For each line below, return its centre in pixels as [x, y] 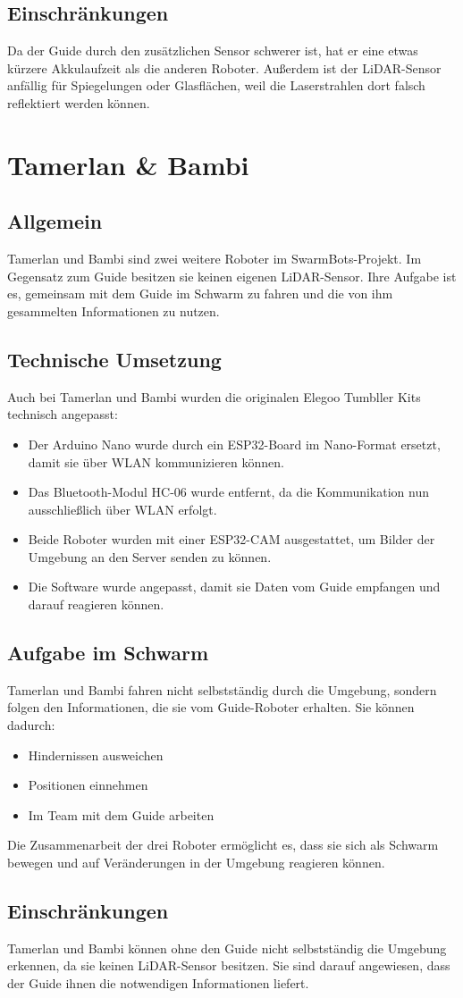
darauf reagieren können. [96, 604]
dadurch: [31, 725]
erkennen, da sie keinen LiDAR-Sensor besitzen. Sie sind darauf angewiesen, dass [229, 965]
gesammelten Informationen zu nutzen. [114, 310]
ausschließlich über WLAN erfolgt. [122, 509]
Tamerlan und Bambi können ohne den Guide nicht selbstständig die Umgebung [227, 948]
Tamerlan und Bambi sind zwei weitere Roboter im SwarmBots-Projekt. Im [215, 259]
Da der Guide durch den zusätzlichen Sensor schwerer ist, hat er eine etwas [213, 50]
